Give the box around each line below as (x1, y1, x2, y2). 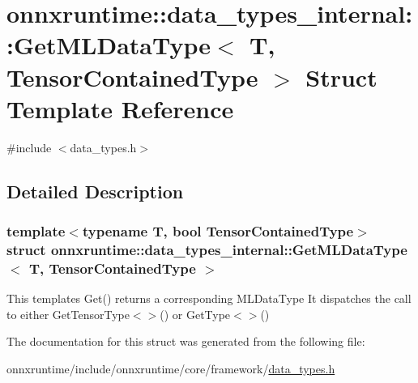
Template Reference (6, 91, 234, 125)
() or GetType (160, 305, 231, 322)
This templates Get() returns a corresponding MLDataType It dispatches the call (6, 290, 412, 307)
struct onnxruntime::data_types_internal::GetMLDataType (6, 239, 407, 259)
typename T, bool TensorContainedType (82, 220, 354, 240)
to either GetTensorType (6, 305, 130, 322)
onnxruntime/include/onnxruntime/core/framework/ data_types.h (6, 360, 335, 377)
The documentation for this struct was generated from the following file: (6, 333, 365, 350)
